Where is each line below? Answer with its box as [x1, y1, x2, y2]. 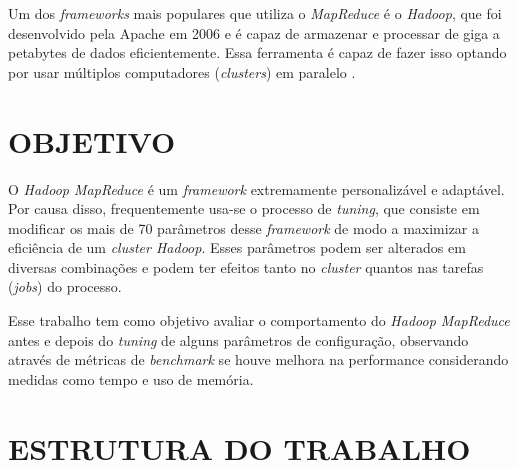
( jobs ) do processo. [8, 276, 122, 297]
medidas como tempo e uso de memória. [8, 368, 254, 389]
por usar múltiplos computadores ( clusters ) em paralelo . [8, 61, 356, 82]
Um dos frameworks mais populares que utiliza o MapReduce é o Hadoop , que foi [8, 3, 502, 23]
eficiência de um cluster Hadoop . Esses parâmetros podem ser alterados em [8, 237, 466, 258]
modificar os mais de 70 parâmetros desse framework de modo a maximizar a [8, 217, 479, 238]
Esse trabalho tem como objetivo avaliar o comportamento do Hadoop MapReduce [8, 310, 510, 331]
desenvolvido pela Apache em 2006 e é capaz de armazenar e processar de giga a [8, 22, 500, 43]
